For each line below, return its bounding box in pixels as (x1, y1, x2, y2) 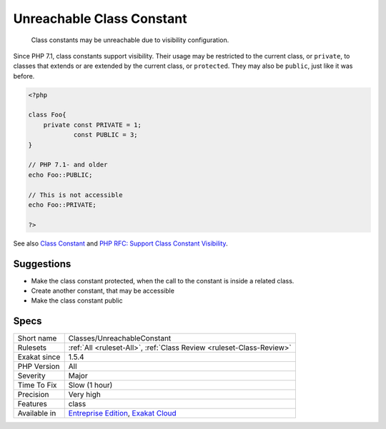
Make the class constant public (31, 296, 123, 305)
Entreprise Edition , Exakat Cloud (68, 408, 177, 418)
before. (13, 71, 35, 80)
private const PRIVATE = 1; (43, 121, 142, 128)
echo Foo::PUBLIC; (28, 171, 93, 178)
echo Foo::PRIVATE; (28, 201, 96, 208)
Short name (17, 333, 57, 343)
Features (17, 399, 48, 409)
